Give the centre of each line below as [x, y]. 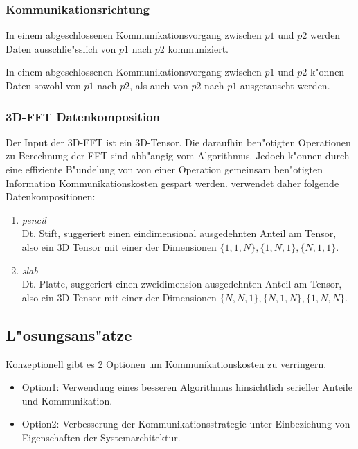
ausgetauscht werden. [285, 85]
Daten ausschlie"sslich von [61, 48]
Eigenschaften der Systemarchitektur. [101, 437]
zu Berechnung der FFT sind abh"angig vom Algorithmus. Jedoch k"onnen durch [178, 156]
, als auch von [159, 85]
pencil [34, 219]
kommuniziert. [198, 48]
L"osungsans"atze [69, 334]
